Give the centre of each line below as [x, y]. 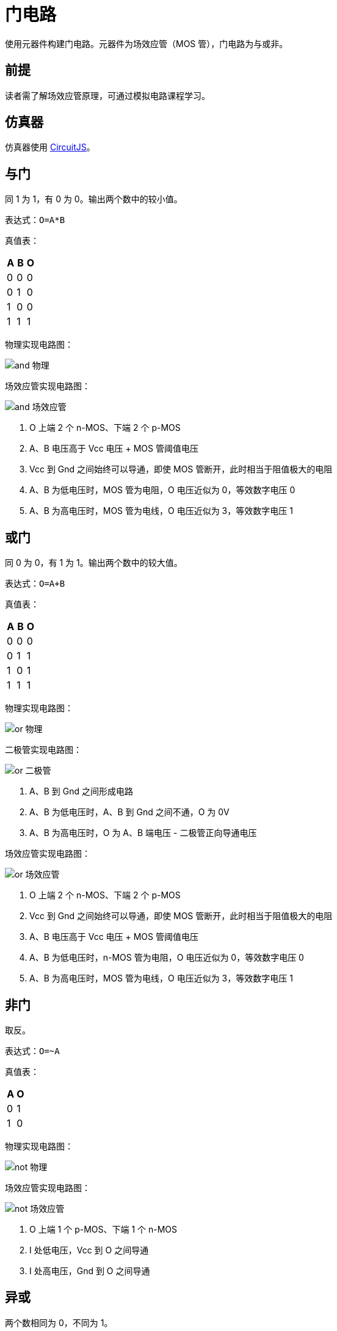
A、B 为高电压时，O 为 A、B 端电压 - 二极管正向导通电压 [143, 833]
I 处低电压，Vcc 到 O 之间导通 [89, 1250]
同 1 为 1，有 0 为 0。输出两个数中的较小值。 [94, 199]
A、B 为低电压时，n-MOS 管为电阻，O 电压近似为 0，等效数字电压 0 [167, 958]
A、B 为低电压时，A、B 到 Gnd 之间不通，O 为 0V [129, 812]
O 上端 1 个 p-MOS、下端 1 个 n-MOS [103, 1229]
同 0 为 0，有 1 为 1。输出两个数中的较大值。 [94, 563]
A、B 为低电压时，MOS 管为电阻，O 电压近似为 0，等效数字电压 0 [162, 490]
